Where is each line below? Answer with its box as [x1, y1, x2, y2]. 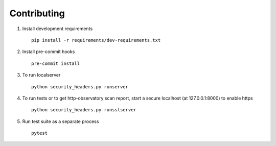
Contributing [9, 8, 65, 19]
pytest [31, 130, 48, 136]
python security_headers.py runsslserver [31, 107, 136, 113]
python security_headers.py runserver [31, 84, 129, 89]
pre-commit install [31, 60, 80, 66]
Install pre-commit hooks [22, 48, 75, 55]
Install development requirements [22, 26, 93, 32]
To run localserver [22, 72, 61, 78]
